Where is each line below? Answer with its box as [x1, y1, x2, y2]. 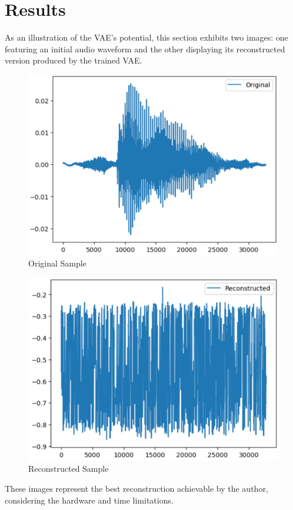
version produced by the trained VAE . [5, 54, 142, 66]
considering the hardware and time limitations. [5, 494, 174, 506]
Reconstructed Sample [28, 462, 109, 475]
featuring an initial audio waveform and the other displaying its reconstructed [5, 42, 285, 55]
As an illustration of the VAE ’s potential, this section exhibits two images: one [5, 31, 288, 44]
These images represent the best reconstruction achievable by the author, [5, 482, 268, 495]
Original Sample [28, 257, 86, 269]
